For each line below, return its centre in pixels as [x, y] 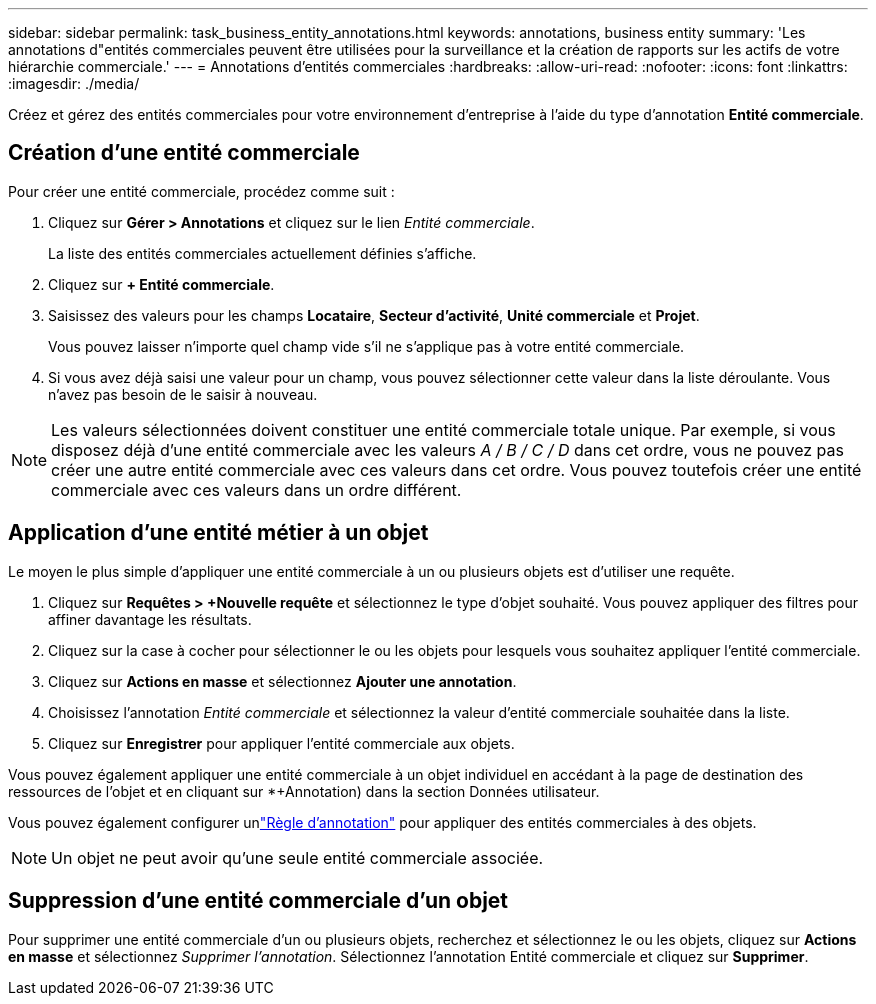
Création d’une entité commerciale [184, 153]
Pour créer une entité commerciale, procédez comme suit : [201, 191]
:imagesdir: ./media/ [74, 83]
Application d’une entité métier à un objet [218, 533]
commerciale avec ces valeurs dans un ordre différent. [256, 489]
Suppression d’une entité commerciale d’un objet [258, 901]
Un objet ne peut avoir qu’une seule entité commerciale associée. [297, 857]
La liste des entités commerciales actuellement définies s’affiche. [262, 253]
